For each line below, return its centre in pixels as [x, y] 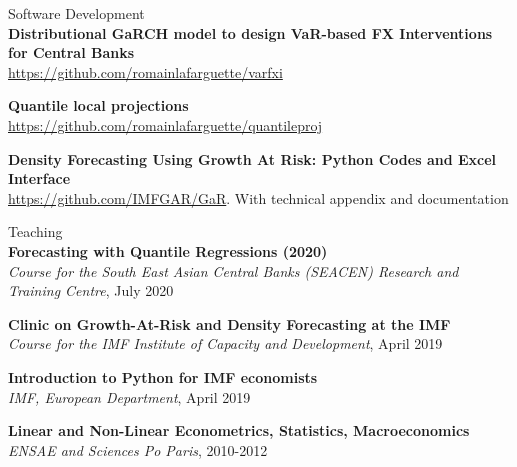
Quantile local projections [98, 105]
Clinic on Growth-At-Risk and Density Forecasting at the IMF [229, 323]
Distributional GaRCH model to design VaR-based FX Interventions [250, 32]
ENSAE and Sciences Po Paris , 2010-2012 [138, 449]
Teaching [35, 231]
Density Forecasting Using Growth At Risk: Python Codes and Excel [252, 158]
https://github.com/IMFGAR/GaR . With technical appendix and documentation [258, 197]
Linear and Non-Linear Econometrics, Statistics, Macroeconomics [239, 430]
